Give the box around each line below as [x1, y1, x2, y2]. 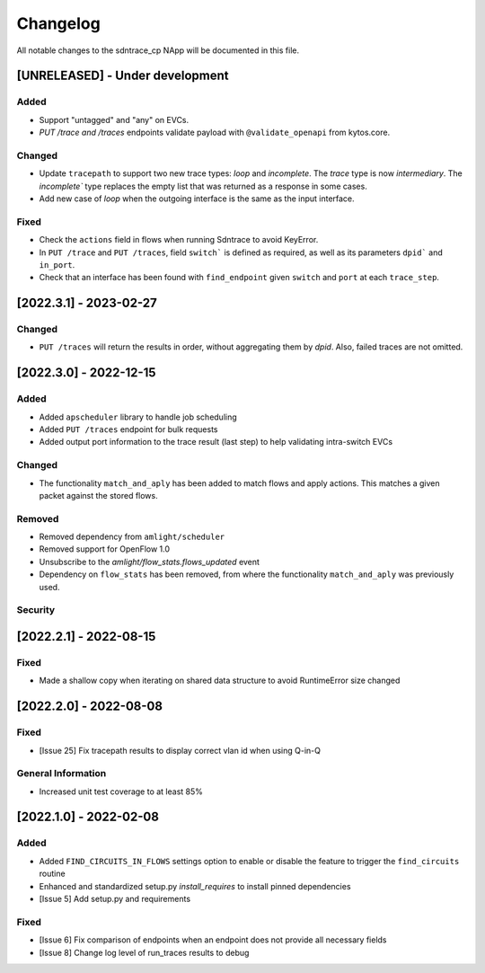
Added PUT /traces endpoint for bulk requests [39, 424, 218, 435]
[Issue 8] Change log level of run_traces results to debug [39, 947, 250, 958]
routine [39, 868, 66, 880]
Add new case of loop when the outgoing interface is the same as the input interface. [39, 193, 355, 204]
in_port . [39, 259, 75, 270]
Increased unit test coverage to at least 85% [39, 786, 204, 797]
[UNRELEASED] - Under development [16, 68, 229, 84]
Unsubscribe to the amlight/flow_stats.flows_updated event [39, 556, 260, 567]
